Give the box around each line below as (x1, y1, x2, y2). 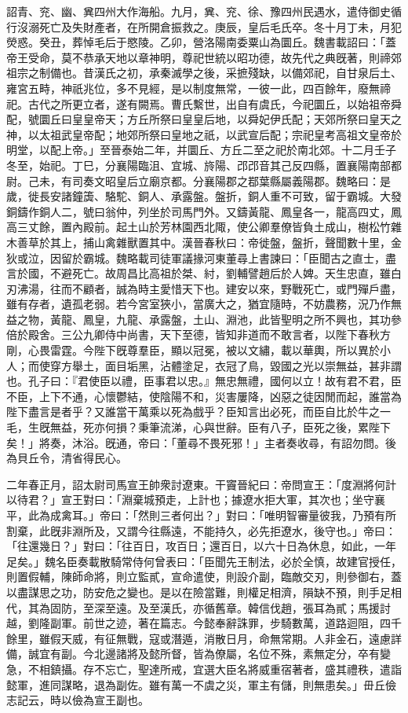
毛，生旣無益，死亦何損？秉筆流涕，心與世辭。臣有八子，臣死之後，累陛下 (6, 419, 391, 436)
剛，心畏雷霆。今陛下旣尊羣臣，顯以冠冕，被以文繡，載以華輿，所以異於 (6, 342, 380, 358)
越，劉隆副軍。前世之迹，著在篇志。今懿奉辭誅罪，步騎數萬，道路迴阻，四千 (6, 615, 402, 631)
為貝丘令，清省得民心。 (6, 450, 127, 466)
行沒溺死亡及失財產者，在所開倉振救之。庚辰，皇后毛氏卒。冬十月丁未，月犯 (6, 18, 402, 35)
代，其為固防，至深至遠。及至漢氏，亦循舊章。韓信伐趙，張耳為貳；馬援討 (6, 599, 391, 616)
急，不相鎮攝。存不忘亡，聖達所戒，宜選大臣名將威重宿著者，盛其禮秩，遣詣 (6, 660, 402, 677)
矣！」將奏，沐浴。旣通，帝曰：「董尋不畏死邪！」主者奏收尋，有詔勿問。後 (6, 434, 396, 450)
